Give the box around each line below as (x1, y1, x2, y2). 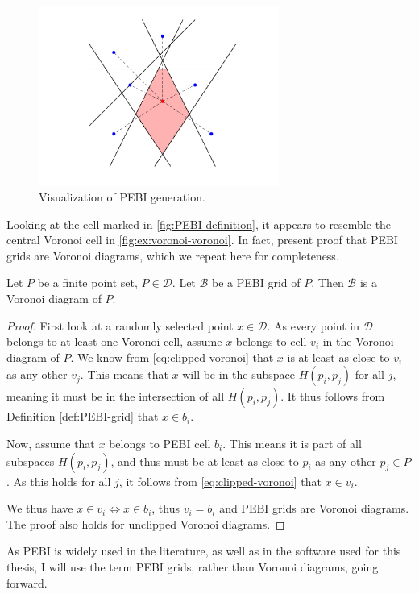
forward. (6, 574, 48, 591)
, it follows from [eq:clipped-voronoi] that (118, 472, 322, 489)
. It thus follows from (280, 388, 385, 405)
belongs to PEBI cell (109, 435, 211, 452)
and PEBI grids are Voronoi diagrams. (219, 500, 409, 517)
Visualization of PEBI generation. (39, 189, 205, 206)
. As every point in (267, 317, 359, 334)
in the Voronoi (322, 333, 394, 350)
